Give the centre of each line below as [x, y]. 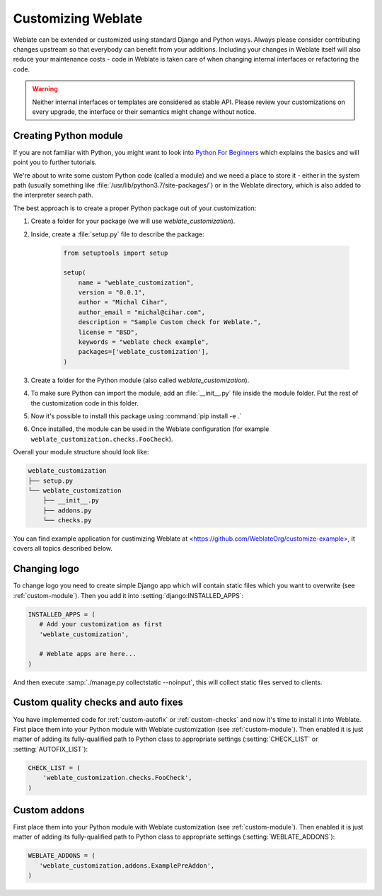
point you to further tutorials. [55, 162]
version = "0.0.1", [112, 293]
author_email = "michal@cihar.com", [141, 312]
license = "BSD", [108, 332]
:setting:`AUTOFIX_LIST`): [51, 749]
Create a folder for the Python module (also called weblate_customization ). [140, 380]
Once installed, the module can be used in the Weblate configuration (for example [150, 429]
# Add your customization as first [101, 624]
